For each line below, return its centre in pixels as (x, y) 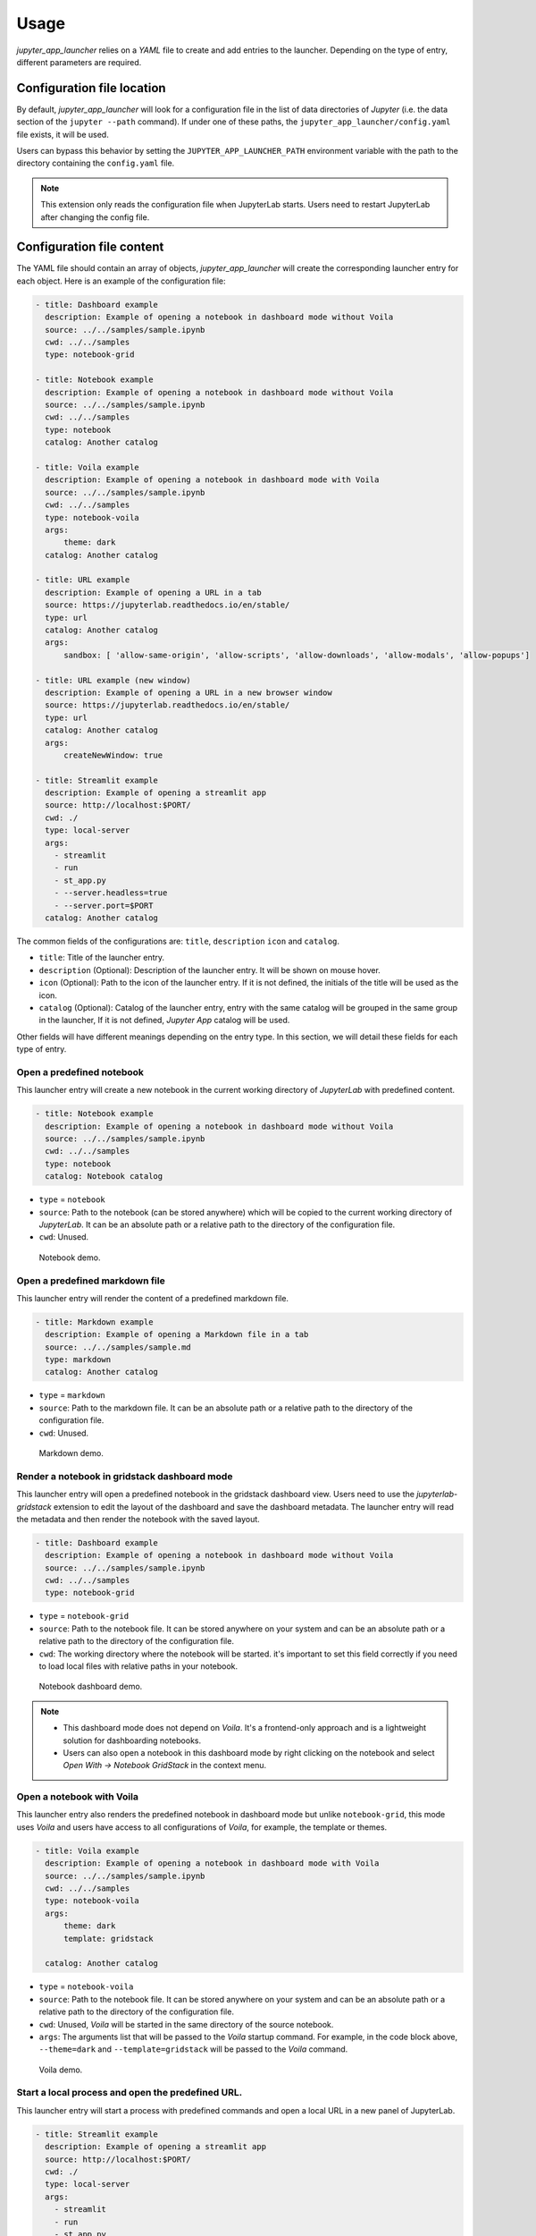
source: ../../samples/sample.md (118, 1347)
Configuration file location (91, 88)
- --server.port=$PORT (104, 905)
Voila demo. (61, 2070)
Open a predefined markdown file (91, 1281)
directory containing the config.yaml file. (96, 163)
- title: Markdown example (94, 1322)
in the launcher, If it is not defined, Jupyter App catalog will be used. (164, 1021)
